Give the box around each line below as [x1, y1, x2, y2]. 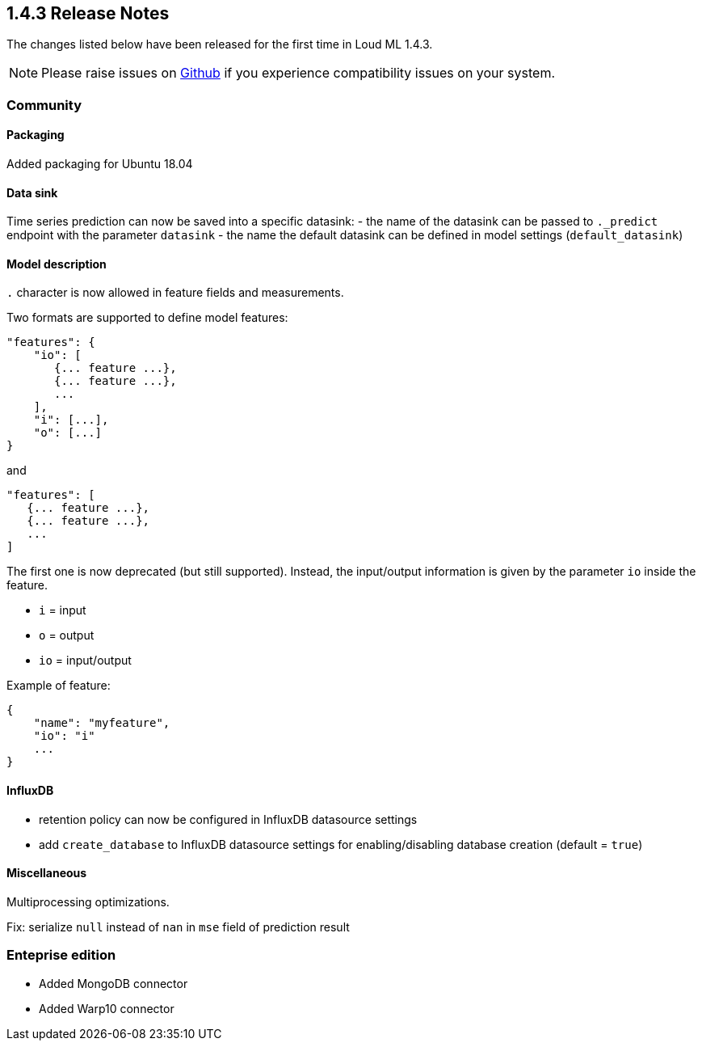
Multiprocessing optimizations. [6, 894, 170, 909]
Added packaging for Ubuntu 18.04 [6, 157, 193, 171]
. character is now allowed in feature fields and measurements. [6, 285, 344, 300]
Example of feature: [6, 678, 111, 693]
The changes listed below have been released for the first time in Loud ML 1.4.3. [6, 37, 433, 52]
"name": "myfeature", [33, 716, 170, 730]
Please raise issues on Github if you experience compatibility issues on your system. [41, 65, 556, 82]
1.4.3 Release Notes [6, 3, 170, 23]
